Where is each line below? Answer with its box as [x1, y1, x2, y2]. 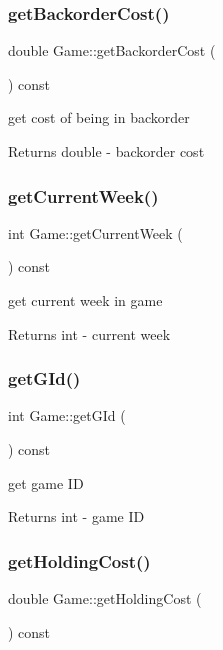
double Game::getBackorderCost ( [8, 40, 216, 61]
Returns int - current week [8, 323, 171, 344]
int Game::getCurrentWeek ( [8, 222, 183, 243]
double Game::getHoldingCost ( [8, 588, 202, 608]
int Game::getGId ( [8, 405, 126, 426]
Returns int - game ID [8, 506, 145, 527]
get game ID [8, 472, 84, 493]
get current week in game [8, 290, 163, 310]
